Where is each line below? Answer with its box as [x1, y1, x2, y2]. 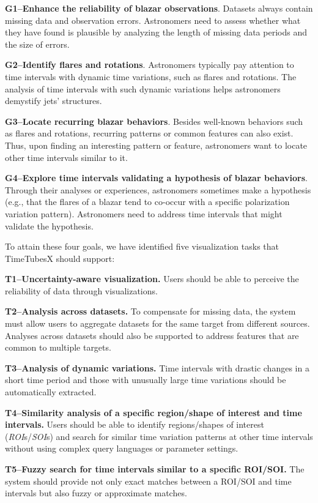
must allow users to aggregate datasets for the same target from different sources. [5, 317, 310, 330]
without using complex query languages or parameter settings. [5, 442, 239, 455]
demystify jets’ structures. [5, 94, 102, 107]
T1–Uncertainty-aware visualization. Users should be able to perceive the [5, 272, 299, 285]
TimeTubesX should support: [5, 251, 115, 264]
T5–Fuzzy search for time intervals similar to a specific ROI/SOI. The [5, 463, 305, 475]
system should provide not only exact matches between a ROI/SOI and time [5, 474, 292, 487]
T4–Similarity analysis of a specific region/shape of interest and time [5, 406, 302, 419]
